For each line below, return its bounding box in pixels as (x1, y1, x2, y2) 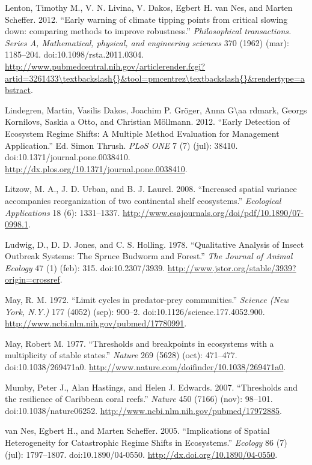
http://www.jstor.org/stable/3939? (167, 261, 296, 274)
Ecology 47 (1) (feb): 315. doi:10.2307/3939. (5, 261, 165, 274)
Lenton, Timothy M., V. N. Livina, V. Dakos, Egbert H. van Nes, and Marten (5, 1, 293, 13)
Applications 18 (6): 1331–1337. (5, 206, 120, 218)
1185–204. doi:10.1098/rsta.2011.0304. (5, 48, 144, 61)
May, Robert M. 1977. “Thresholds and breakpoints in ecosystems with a (5, 337, 274, 349)
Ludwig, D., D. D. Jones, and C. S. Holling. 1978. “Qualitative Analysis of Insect (5, 238, 304, 250)
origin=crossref (5, 273, 60, 286)
